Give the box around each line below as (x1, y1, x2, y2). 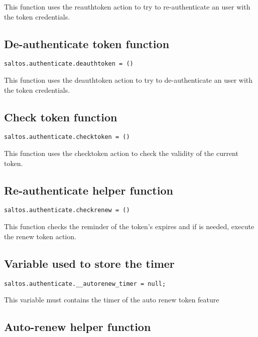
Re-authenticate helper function (4, 182, 173, 198)
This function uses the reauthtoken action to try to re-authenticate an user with (4, 2, 250, 12)
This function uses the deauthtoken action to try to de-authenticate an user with (4, 75, 253, 85)
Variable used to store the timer (4, 255, 175, 271)
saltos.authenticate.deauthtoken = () (4, 60, 134, 68)
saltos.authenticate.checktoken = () (4, 133, 130, 141)
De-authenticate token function (4, 36, 170, 51)
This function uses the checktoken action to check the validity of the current (4, 148, 238, 158)
